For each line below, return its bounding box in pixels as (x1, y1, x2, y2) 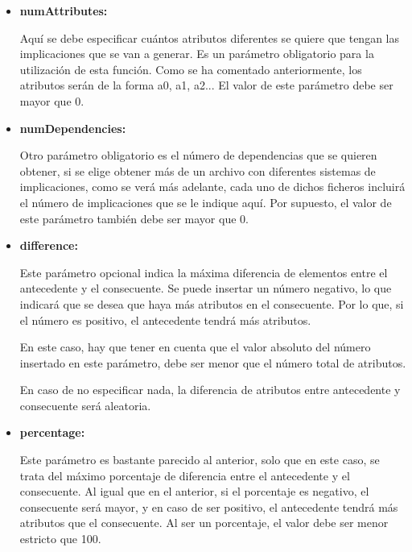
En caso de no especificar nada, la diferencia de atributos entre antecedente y (19, 381, 401, 398)
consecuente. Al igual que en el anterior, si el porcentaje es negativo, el (19, 483, 369, 500)
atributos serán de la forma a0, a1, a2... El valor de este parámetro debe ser (19, 77, 393, 93)
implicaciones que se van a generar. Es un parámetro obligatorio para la (19, 45, 374, 62)
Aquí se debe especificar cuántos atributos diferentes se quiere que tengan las (19, 29, 400, 46)
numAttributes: (19, 2, 108, 19)
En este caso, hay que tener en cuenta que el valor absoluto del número (19, 338, 371, 355)
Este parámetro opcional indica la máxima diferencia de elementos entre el (19, 264, 388, 280)
